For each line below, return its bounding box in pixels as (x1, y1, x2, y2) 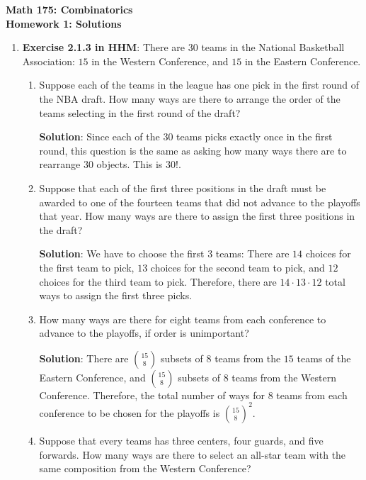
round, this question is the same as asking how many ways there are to (39, 143, 347, 157)
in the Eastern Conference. (244, 53, 361, 68)
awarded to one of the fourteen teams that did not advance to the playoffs (39, 194, 360, 209)
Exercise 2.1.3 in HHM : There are (22, 40, 185, 55)
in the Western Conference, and (91, 53, 229, 68)
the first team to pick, (39, 259, 135, 274)
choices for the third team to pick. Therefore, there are (39, 274, 277, 289)
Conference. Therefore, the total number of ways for (39, 387, 265, 402)
